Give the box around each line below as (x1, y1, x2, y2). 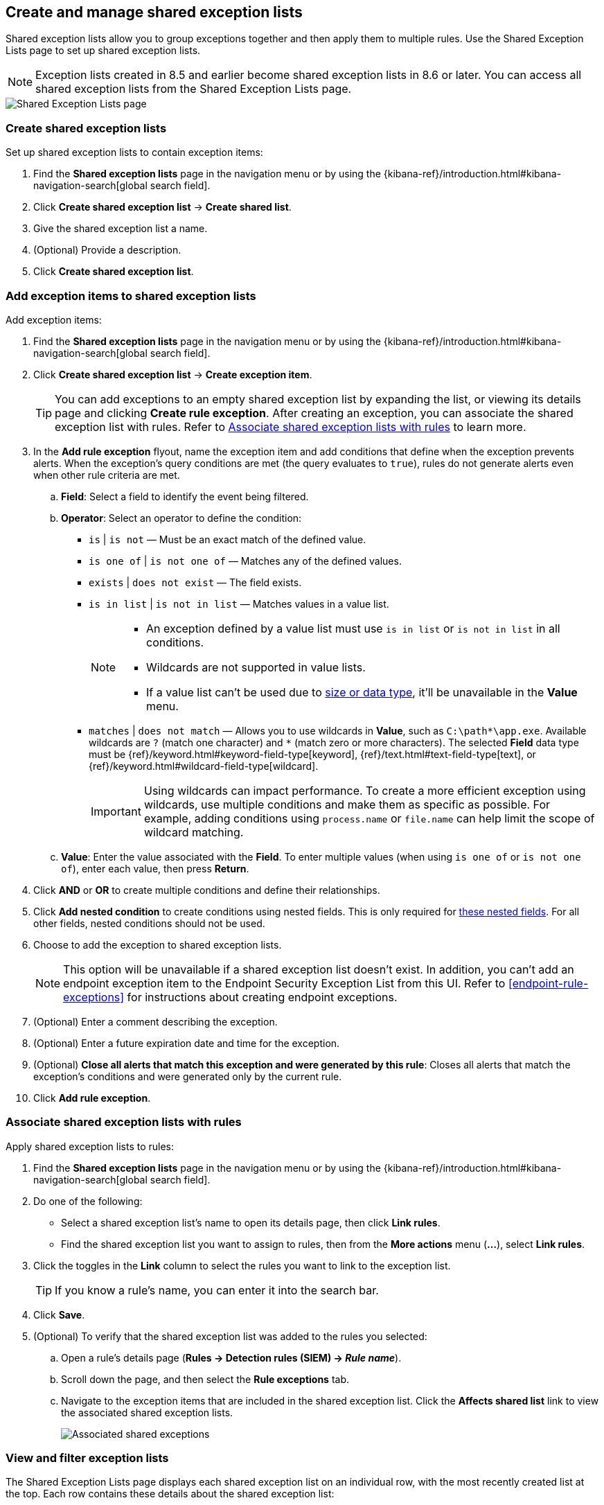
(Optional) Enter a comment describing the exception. (33, 1015, 278, 1028)
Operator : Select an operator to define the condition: (61, 511, 302, 524)
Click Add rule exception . (33, 1091, 151, 1104)
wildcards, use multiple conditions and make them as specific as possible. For (143, 797, 550, 811)
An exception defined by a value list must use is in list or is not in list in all (146, 621, 560, 635)
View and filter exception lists (6, 1451, 169, 1466)
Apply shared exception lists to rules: (6, 1140, 175, 1152)
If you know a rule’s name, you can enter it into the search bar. (55, 1283, 379, 1297)
